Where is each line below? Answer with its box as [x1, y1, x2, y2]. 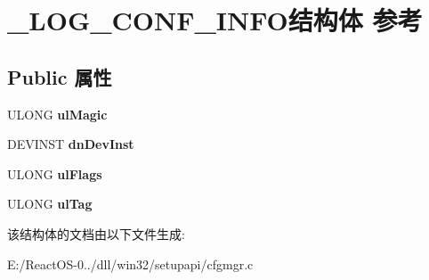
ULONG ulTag [7, 194, 93, 213]
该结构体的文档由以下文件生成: [7, 224, 185, 243]
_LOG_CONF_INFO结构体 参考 [7, 2, 423, 38]
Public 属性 [7, 62, 112, 90]
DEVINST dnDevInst [7, 135, 134, 153]
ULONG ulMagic [7, 104, 108, 123]
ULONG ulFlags [7, 164, 102, 183]
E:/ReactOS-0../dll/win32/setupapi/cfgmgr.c [7, 254, 254, 273]
